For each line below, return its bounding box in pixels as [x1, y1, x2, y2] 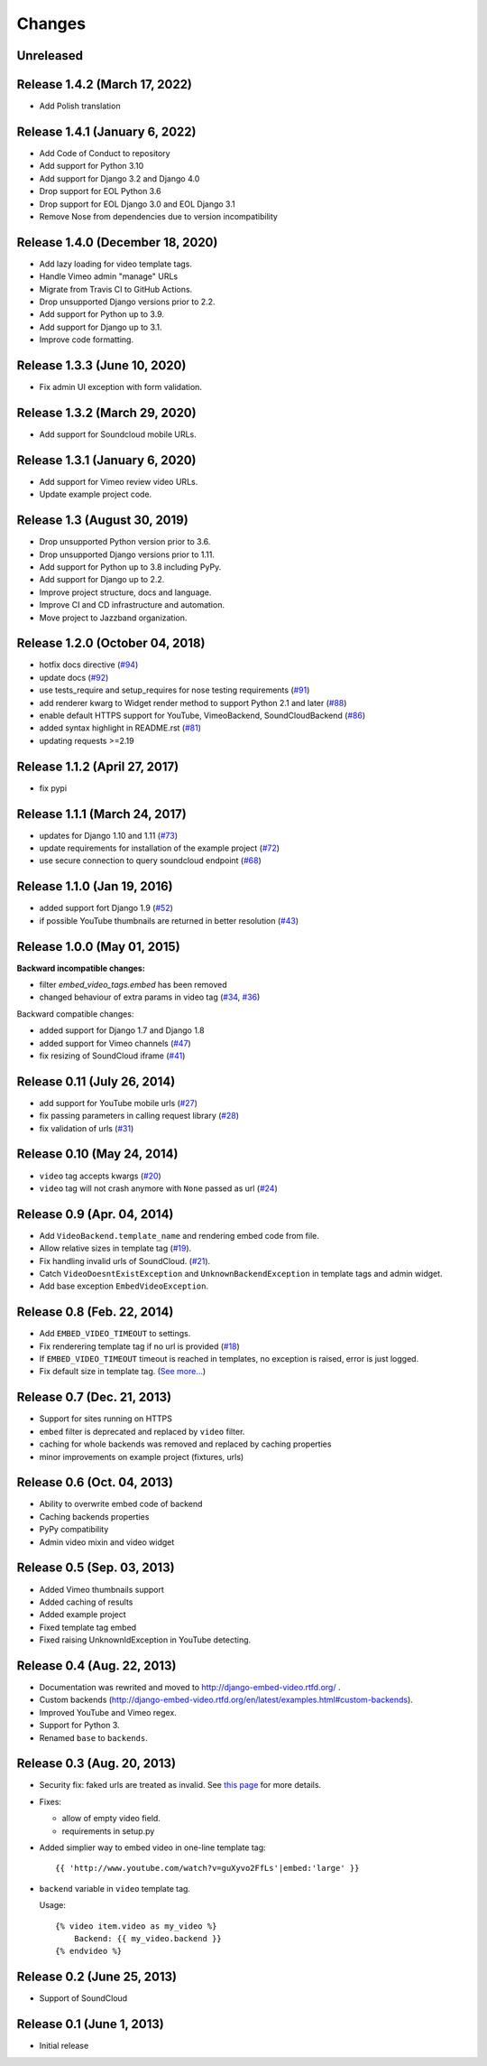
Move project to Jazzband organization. [39, 612, 188, 623]
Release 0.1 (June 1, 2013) [16, 2016, 164, 2032]
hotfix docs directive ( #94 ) [39, 659, 139, 670]
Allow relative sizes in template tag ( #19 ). [39, 1242, 192, 1254]
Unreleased [16, 48, 84, 63]
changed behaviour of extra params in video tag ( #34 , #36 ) [39, 991, 261, 1002]
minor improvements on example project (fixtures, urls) [39, 1451, 244, 1462]
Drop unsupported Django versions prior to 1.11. [39, 549, 216, 560]
